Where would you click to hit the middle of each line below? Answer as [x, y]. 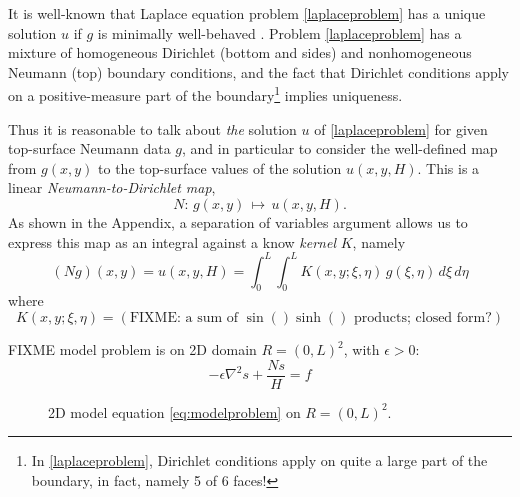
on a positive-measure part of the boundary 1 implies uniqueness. [205, 94]
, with [361, 349]
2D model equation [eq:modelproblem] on [174, 411]
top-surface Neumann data [89, 148]
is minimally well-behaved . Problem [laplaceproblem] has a [279, 32]
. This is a [448, 167]
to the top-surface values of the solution [220, 167]
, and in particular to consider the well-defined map [340, 148]
